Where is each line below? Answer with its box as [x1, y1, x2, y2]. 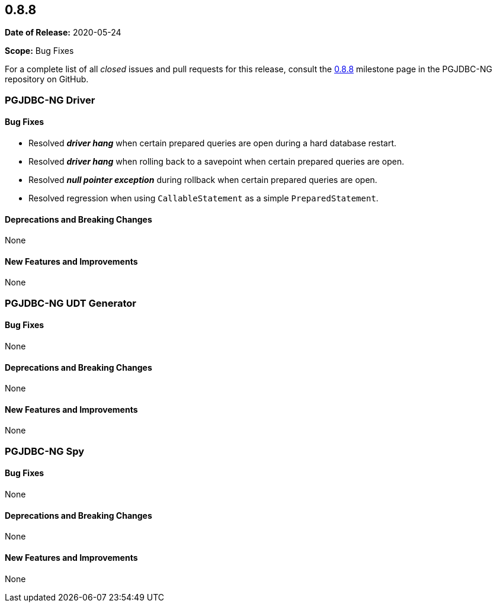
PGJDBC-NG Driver [5, 94, 95, 106]
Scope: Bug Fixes [5, 46, 74, 56]
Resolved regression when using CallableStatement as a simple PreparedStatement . [28, 193, 379, 204]
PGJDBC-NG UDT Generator [5, 297, 136, 309]
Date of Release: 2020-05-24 [5, 27, 121, 38]
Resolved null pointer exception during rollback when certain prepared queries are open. [28, 175, 377, 185]
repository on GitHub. [5, 74, 89, 85]
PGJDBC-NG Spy [5, 445, 85, 457]
